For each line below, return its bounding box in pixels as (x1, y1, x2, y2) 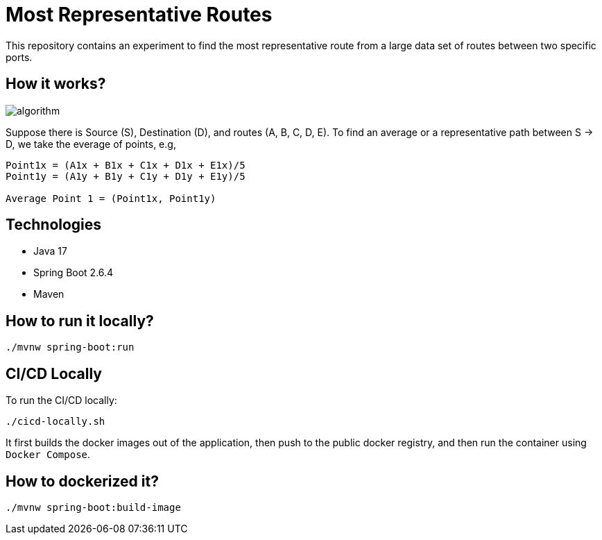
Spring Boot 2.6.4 (33, 267, 114, 279)
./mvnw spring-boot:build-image (6, 501, 181, 513)
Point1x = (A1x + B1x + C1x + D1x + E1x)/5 (6, 159, 246, 171)
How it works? (6, 75, 106, 93)
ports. (6, 51, 33, 63)
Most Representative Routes (6, 3, 273, 26)
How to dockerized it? (6, 472, 159, 490)
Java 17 (33, 245, 67, 258)
